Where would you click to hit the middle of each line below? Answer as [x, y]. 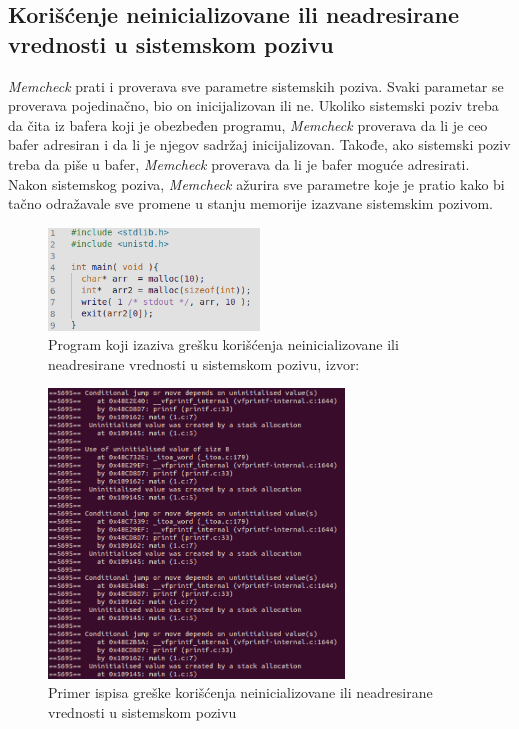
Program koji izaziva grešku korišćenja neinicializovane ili [223, 344]
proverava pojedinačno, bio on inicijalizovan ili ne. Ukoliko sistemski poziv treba [253, 105]
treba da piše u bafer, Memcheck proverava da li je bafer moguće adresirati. [239, 163]
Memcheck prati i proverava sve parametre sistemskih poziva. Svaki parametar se [256, 85]
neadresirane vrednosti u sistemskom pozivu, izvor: [204, 363]
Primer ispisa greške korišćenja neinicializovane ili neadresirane [240, 692]
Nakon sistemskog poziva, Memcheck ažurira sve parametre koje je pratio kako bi [256, 183]
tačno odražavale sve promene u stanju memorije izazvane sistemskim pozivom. [250, 203]
